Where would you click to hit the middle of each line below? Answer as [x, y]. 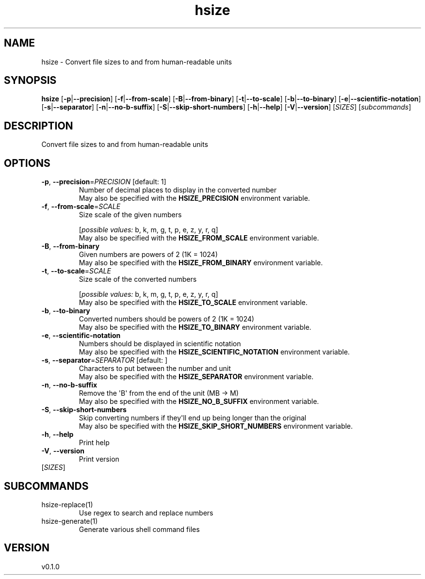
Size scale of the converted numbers [138, 279]
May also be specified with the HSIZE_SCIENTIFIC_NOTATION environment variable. [214, 352]
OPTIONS [27, 163]
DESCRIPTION [39, 126]
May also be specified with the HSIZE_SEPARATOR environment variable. [196, 377]
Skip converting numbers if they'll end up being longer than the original [193, 418]
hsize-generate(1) [70, 521]
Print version [99, 459]
